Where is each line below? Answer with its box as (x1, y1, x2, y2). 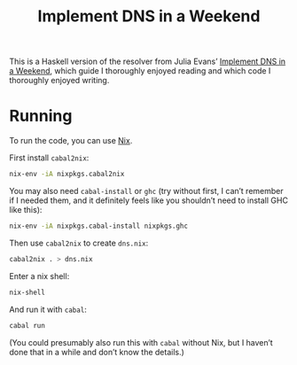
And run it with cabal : (9, 304, 87, 315)
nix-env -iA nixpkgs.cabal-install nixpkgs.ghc (9, 221, 189, 230)
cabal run (9, 321, 46, 330)
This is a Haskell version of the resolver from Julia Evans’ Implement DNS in (9, 56, 286, 67)
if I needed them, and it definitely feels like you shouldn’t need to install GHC (9, 195, 288, 206)
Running (9, 106, 73, 126)
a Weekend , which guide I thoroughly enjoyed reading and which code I (9, 66, 271, 76)
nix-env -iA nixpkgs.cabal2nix (9, 170, 125, 179)
